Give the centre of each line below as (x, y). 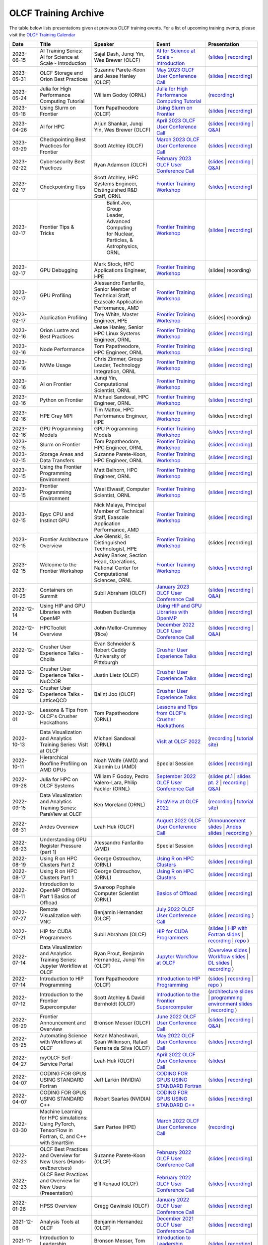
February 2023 (174, 158)
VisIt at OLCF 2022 (179, 742)
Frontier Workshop (62, 571)
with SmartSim (57, 1143)
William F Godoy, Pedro (121, 776)
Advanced (118, 222)
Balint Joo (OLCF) (115, 694)
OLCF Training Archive (57, 13)
